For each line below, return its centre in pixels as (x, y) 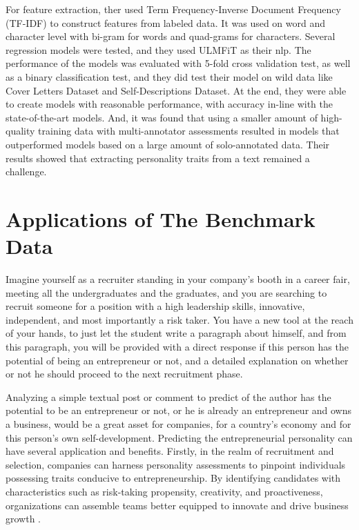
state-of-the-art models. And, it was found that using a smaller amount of (162, 117)
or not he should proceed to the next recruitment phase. (124, 374)
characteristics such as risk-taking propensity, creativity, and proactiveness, (164, 491)
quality (20, 131)
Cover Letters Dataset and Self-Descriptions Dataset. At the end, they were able (176, 90)
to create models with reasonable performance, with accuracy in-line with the (169, 104)
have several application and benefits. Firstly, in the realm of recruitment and (170, 451)
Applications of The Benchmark (161, 218)
